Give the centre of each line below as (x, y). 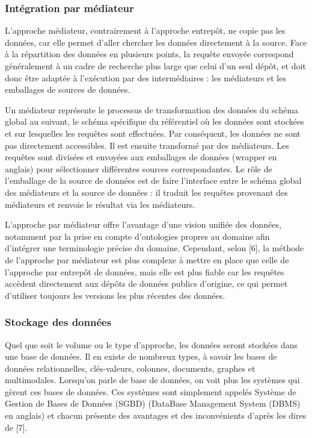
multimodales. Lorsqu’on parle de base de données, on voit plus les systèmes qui (152, 380)
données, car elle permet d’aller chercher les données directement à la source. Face (156, 42)
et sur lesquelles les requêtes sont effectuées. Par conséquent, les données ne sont (153, 133)
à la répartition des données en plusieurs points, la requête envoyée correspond (149, 54)
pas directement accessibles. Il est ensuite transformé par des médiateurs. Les (147, 145)
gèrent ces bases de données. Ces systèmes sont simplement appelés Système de (151, 391)
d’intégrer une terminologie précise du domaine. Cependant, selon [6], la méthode (154, 248)
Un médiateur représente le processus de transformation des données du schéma (152, 109)
